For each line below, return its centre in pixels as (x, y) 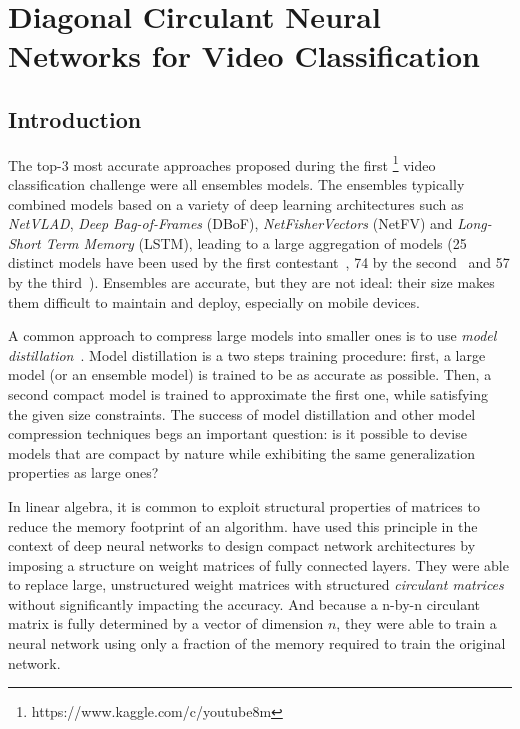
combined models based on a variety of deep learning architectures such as (236, 203)
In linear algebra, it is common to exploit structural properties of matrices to (244, 505)
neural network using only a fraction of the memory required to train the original (257, 643)
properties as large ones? (83, 472)
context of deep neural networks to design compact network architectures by (242, 545)
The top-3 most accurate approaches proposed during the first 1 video (222, 163)
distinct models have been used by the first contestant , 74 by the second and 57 (259, 262)
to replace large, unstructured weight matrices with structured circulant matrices (256, 584)
